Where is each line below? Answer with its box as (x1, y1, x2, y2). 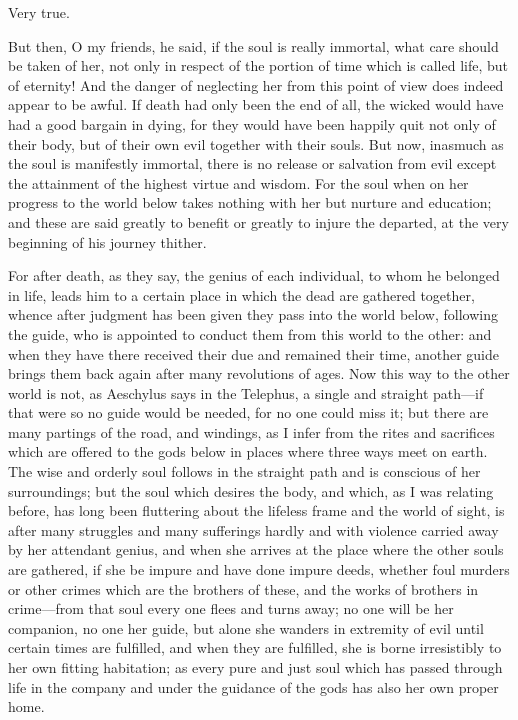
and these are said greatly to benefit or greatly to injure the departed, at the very (8, 211, 509, 232)
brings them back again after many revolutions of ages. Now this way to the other (8, 363, 510, 384)
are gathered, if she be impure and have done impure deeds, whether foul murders (8, 559, 510, 580)
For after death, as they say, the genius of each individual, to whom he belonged (8, 265, 500, 286)
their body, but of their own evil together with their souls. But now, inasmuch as (8, 133, 504, 154)
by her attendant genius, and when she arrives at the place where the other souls (8, 539, 504, 560)
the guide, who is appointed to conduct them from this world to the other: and (8, 323, 492, 344)
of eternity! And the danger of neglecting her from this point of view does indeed (8, 74, 504, 95)
